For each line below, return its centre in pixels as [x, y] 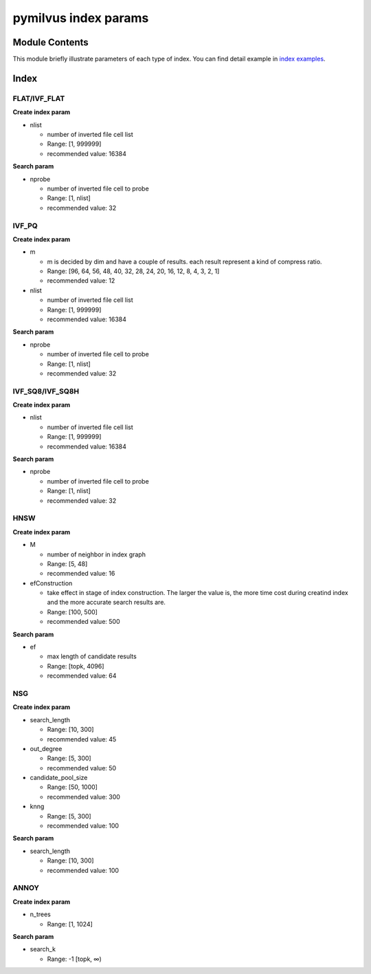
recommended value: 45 [82, 739]
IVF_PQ [25, 226]
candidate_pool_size [59, 778]
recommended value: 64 [82, 676]
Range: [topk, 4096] [76, 666]
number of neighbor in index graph [96, 554]
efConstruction [51, 583]
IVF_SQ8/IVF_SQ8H [46, 391]
